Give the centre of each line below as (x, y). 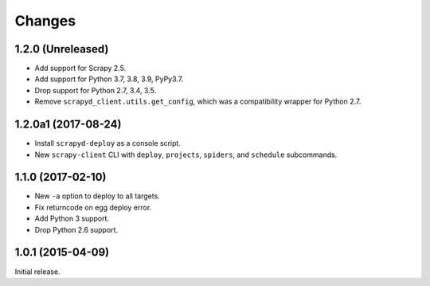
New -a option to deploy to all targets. (98, 196)
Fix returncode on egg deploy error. (93, 207)
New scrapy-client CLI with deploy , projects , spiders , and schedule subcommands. (186, 155)
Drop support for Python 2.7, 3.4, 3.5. (96, 90)
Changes (45, 21)
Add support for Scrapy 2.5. (80, 69)
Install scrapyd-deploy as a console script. (107, 143)
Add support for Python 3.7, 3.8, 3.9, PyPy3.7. (109, 79)
